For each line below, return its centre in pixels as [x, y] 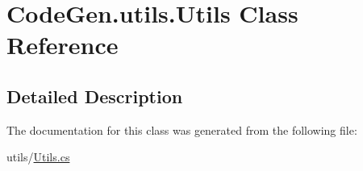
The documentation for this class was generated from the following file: [182, 129]
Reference [63, 45]
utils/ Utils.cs [38, 157]
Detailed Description [95, 96]
